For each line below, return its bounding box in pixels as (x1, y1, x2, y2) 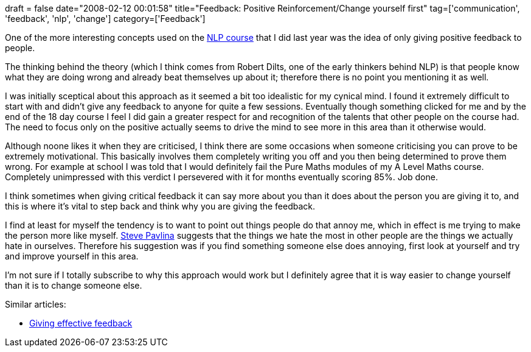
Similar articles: (5, 299, 66, 309)
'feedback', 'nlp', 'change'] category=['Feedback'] (5, 13, 206, 24)
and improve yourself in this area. (5, 251, 139, 261)
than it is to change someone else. (5, 280, 142, 290)
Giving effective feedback (29, 318, 133, 328)
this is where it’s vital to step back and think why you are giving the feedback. (5, 201, 316, 211)
